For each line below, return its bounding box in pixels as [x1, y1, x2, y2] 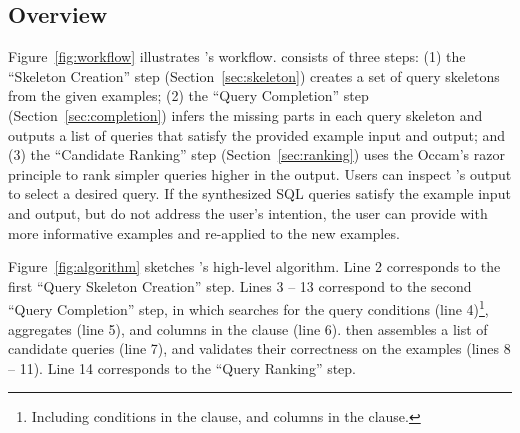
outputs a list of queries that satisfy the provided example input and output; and [8, 124, 506, 145]
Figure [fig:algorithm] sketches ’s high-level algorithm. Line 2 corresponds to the [8, 256, 501, 277]
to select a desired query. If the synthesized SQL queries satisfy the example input [8, 183, 511, 204]
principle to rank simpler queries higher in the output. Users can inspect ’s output [8, 163, 512, 184]
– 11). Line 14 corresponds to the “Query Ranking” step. [8, 357, 357, 378]
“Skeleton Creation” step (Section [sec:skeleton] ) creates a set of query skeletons [8, 65, 500, 86]
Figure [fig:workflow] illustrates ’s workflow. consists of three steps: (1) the [8, 46, 466, 67]
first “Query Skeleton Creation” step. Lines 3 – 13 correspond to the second [8, 275, 472, 296]
